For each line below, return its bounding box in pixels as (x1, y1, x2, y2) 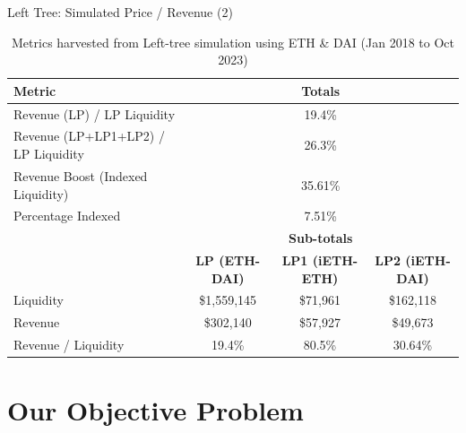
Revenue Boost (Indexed (13, 166, 148, 185)
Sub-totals (289, 229, 353, 247)
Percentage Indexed (13, 206, 121, 225)
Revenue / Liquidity (13, 335, 125, 354)
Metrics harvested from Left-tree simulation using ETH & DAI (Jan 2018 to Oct (12, 32, 454, 51)
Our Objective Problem (7, 392, 304, 429)
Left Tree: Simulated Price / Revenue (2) (7, 3, 233, 21)
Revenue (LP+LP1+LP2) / (13, 126, 165, 145)
